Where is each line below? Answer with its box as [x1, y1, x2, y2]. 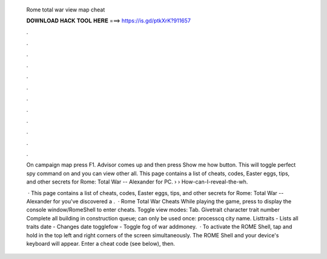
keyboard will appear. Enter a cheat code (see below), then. [26, 240, 176, 247]
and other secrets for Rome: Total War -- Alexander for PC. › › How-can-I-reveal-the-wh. [26, 178, 248, 185]
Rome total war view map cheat [26, 6, 105, 13]
